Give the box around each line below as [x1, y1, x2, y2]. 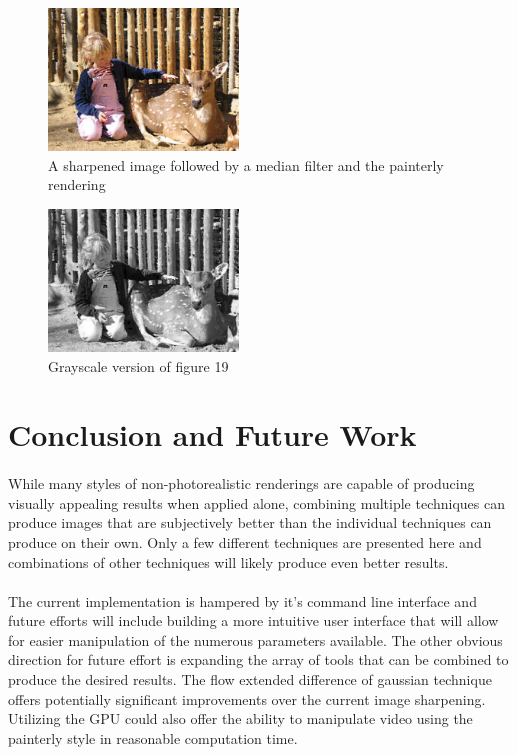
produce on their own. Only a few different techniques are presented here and [8, 531, 482, 552]
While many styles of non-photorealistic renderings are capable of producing [8, 473, 475, 494]
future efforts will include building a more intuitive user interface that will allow [8, 610, 499, 631]
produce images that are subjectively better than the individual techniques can [8, 512, 492, 533]
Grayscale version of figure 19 [48, 355, 229, 376]
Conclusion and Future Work [8, 414, 417, 455]
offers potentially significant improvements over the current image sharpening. [8, 688, 486, 709]
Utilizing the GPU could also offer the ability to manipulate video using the [8, 708, 473, 729]
